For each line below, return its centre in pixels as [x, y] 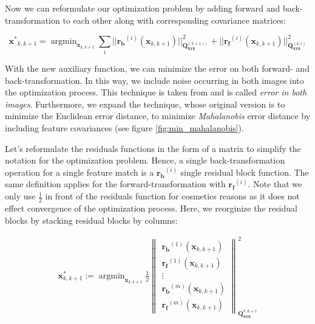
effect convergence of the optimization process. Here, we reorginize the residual [151, 208]
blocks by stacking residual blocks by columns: [91, 220]
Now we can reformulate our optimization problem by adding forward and [143, 8]
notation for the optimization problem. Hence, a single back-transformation [145, 160]
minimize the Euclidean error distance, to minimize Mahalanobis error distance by [158, 116]
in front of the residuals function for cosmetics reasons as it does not [172, 196]
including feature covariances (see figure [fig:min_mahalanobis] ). [124, 127]
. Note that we [275, 184]
